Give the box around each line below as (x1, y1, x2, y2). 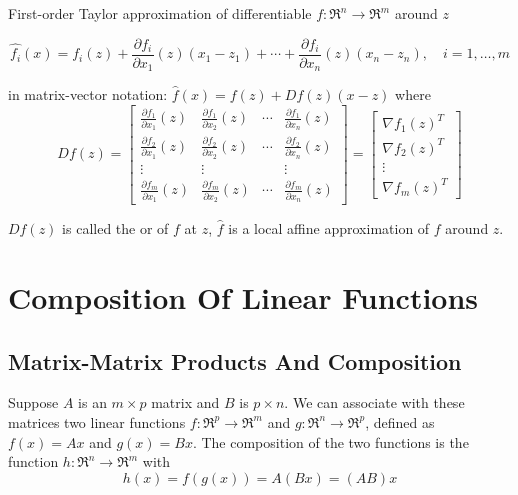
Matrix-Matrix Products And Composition (8, 345, 462, 376)
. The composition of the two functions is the (192, 431, 469, 452)
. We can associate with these (284, 392, 465, 413)
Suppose (8, 392, 59, 413)
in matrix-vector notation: (8, 84, 168, 105)
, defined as (365, 411, 435, 432)
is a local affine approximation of (228, 218, 430, 239)
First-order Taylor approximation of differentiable (8, 3, 312, 23)
